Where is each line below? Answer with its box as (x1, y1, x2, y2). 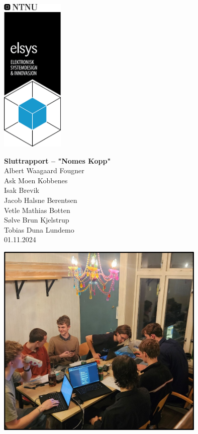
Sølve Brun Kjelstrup (4, 214, 69, 225)
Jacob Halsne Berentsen (4, 194, 77, 205)
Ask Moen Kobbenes (4, 175, 68, 185)
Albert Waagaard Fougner (4, 165, 84, 176)
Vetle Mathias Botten (4, 204, 70, 215)
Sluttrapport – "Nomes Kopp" (4, 155, 111, 166)
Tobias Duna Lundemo (4, 224, 74, 235)
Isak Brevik (4, 185, 39, 195)
